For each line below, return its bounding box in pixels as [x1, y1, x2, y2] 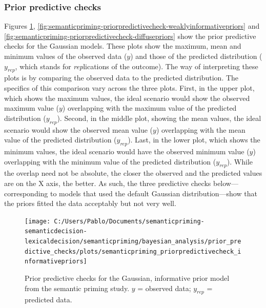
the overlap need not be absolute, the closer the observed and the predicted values [4, 168, 262, 178]
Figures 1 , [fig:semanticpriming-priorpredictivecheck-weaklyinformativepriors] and [4, 20, 260, 31]
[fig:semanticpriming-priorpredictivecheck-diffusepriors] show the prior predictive [4, 30, 256, 41]
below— [213, 177, 238, 188]
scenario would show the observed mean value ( [4, 124, 153, 135]
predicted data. [25, 294, 72, 305]
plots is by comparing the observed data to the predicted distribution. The [4, 72, 239, 83]
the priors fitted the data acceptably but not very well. [4, 198, 176, 209]
